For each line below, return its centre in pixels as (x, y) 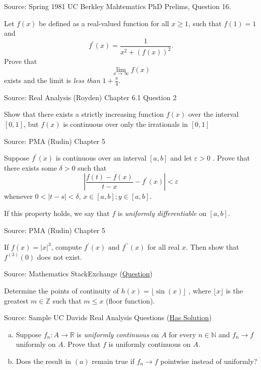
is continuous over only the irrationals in (125, 124)
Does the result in (44, 361)
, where (200, 290)
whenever (18, 196)
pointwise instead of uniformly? (209, 361)
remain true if (113, 361)
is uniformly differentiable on (162, 213)
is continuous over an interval (101, 158)
